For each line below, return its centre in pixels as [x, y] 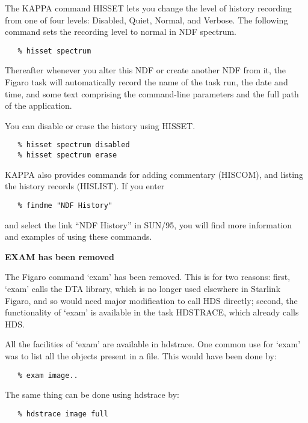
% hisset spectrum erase [67, 155]
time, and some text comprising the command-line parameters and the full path [152, 93]
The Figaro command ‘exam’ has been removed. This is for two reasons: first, [148, 277]
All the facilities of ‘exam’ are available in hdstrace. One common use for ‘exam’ [153, 344]
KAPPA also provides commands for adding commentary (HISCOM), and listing [154, 174]
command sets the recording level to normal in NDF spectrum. [121, 32]
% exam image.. [48, 375]
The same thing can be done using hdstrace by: [92, 394]
